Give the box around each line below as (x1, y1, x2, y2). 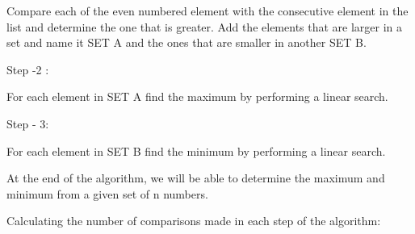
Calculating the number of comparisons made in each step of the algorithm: (6, 212, 381, 229)
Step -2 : (6, 61, 49, 77)
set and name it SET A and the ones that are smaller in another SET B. (6, 34, 367, 51)
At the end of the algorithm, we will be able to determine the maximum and (6, 169, 385, 186)
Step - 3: (6, 115, 49, 132)
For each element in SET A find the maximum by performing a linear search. (6, 88, 388, 105)
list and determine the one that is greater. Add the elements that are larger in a (6, 18, 403, 35)
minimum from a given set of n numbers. (6, 185, 208, 202)
